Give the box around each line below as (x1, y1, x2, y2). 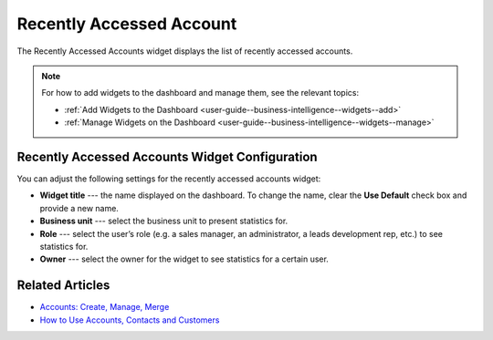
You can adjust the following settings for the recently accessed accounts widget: (16, 173, 321, 184)
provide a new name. (39, 202, 119, 213)
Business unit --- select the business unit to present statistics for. (39, 215, 288, 227)
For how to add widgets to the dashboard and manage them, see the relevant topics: (41, 88, 360, 98)
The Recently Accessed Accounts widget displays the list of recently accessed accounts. (16, 46, 353, 57)
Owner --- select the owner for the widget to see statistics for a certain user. (39, 253, 329, 264)
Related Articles (16, 278, 110, 294)
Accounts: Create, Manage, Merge (39, 302, 170, 313)
